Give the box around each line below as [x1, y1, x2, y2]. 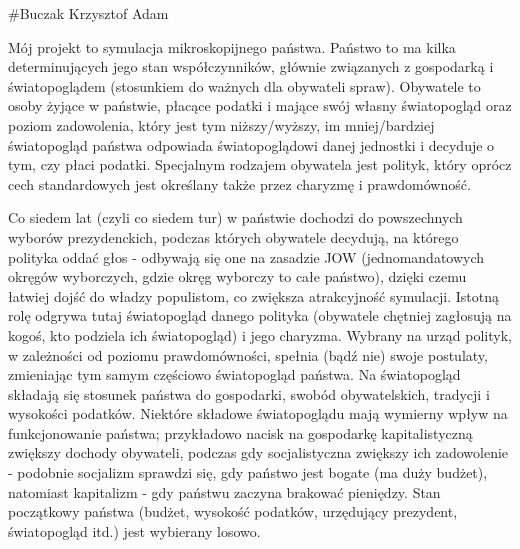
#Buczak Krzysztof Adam [8, 3, 169, 23]
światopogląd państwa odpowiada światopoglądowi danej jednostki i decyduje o [8, 134, 495, 155]
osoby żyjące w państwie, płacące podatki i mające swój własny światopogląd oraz [8, 95, 512, 116]
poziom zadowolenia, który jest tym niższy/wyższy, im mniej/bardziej [8, 114, 435, 135]
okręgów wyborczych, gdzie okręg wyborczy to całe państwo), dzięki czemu [8, 266, 467, 287]
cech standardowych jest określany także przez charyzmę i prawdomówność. [8, 173, 471, 194]
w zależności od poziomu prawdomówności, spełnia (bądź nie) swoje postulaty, [8, 344, 488, 365]
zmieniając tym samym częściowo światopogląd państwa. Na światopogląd [8, 364, 461, 385]
